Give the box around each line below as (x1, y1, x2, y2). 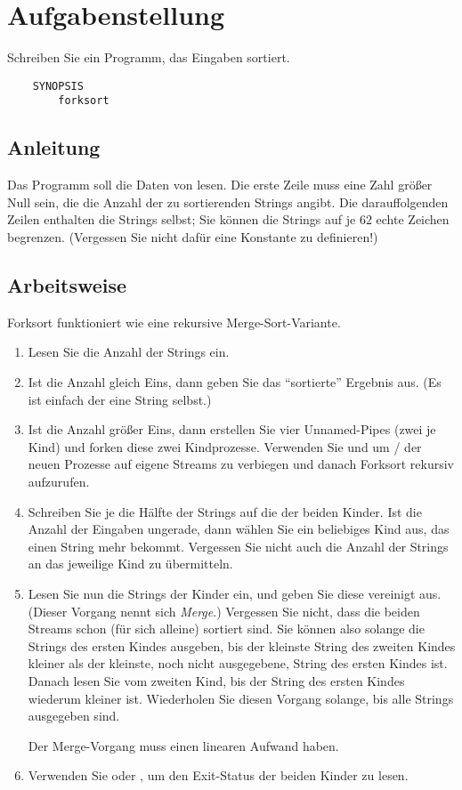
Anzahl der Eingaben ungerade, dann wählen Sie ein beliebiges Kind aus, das (28, 520, 450, 538)
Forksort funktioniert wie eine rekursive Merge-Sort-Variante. (7, 312, 341, 331)
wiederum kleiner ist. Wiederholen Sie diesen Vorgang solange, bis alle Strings (28, 689, 454, 707)
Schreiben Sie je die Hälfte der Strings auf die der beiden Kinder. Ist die (28, 502, 422, 520)
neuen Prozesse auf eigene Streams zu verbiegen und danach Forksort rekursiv (28, 455, 455, 473)
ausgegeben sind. (28, 706, 120, 725)
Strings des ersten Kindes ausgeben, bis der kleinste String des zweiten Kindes (28, 636, 456, 655)
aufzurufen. (28, 472, 90, 490)
